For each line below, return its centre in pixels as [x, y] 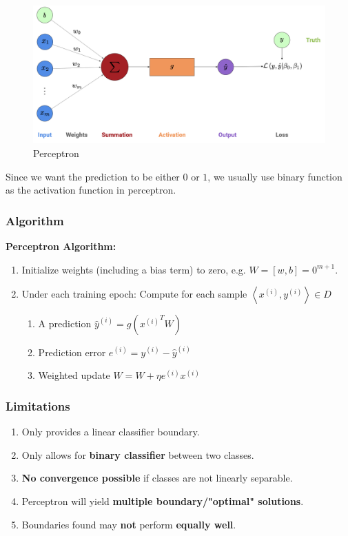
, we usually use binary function [275, 176]
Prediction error [72, 352]
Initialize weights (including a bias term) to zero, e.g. [134, 269]
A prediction [65, 323]
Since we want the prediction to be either [93, 176]
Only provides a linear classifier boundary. [111, 432]
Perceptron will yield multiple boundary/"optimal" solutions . [163, 501]
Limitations [38, 405]
